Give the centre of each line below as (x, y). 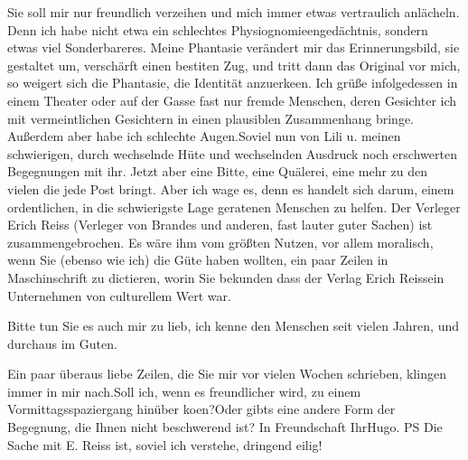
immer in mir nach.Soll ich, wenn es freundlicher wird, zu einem (184, 391)
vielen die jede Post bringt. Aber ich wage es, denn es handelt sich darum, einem (231, 188)
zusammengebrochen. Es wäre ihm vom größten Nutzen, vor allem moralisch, (220, 242)
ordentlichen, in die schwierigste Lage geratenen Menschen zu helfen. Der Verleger (234, 207)
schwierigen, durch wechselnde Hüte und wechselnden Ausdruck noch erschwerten (232, 153)
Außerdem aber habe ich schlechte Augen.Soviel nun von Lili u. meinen (204, 136)
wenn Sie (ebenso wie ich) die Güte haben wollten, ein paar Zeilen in (198, 260)
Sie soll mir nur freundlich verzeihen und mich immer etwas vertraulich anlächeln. (234, 12)
